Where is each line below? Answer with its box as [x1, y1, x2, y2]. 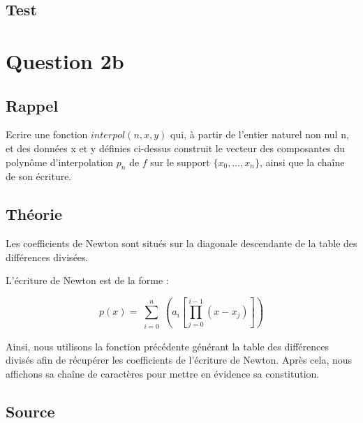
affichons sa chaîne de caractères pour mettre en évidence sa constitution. [6, 366, 320, 381]
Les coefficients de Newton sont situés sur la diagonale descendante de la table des [6, 236, 357, 251]
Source [6, 401, 55, 422]
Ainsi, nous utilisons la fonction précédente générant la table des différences [6, 339, 329, 353]
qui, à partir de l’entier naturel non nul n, [170, 127, 349, 142]
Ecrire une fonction [6, 127, 88, 142]
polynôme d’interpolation [6, 154, 114, 169]
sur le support [150, 154, 210, 169]
